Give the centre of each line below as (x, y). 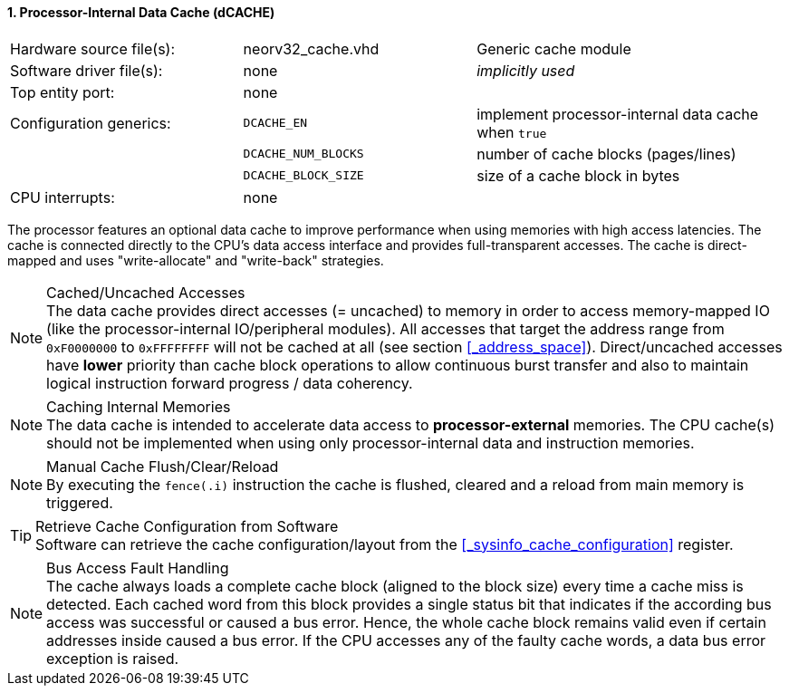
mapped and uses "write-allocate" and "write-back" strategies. (196, 260)
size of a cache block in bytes (578, 175)
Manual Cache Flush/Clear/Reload (163, 466)
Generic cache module (554, 48)
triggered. (80, 502)
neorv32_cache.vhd (311, 48)
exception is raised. (113, 658)
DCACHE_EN (275, 123)
